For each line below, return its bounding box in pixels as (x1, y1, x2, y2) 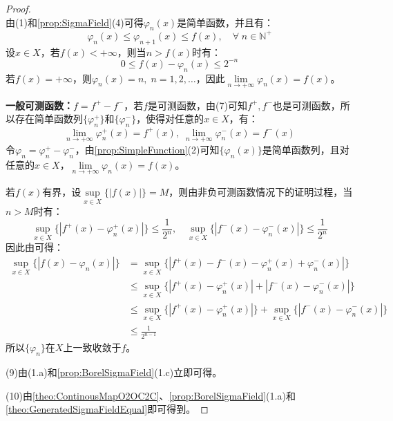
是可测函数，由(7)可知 (148, 97, 247, 112)
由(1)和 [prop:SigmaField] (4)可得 (6, 15, 144, 29)
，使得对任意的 (136, 111, 204, 126)
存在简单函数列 (15, 111, 83, 126)
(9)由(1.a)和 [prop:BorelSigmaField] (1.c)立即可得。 (6, 364, 222, 379)
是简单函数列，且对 (262, 142, 349, 156)
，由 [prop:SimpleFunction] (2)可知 (75, 142, 220, 156)
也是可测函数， (272, 97, 341, 112)
